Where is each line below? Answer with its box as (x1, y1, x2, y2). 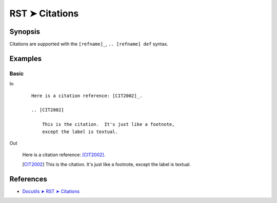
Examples (9, 54, 42, 63)
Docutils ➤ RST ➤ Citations (22, 188, 80, 194)
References (9, 175, 47, 183)
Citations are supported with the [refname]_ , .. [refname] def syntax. (9, 41, 169, 47)
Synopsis (9, 27, 41, 36)
